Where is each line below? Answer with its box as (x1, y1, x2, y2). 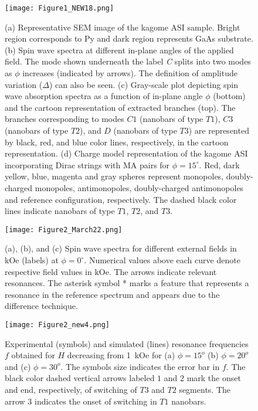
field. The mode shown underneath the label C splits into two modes (5, 55, 251, 67)
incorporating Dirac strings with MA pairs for (5, 158, 170, 171)
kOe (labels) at (5, 254, 59, 266)
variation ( (5, 78, 43, 90)
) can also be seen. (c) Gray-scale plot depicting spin (49, 78, 238, 90)
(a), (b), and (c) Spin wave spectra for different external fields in (5, 242, 237, 254)
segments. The (179, 383, 231, 395)
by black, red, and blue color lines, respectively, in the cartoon (5, 135, 229, 148)
